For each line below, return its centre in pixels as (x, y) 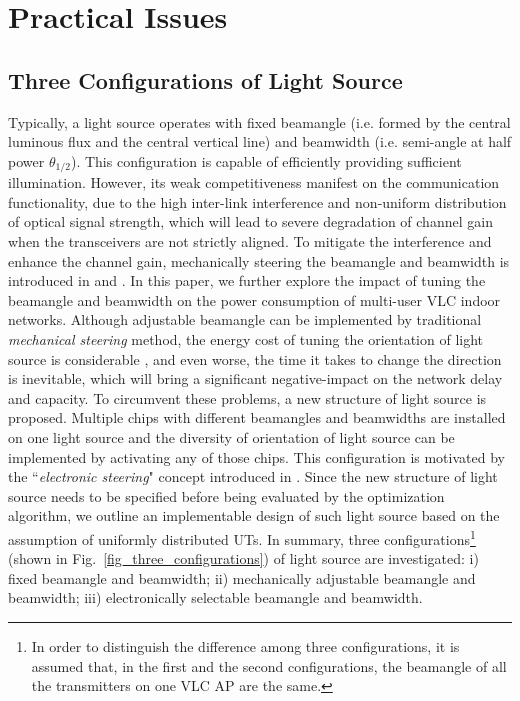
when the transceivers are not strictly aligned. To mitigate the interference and (250, 241)
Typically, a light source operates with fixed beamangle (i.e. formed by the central (259, 121)
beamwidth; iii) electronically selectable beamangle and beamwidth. (215, 597)
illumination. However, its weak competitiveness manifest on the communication (254, 182)
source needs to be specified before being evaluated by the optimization (226, 495)
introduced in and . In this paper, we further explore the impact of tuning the (247, 280)
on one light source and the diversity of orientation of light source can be (231, 436)
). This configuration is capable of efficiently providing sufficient (266, 160)
